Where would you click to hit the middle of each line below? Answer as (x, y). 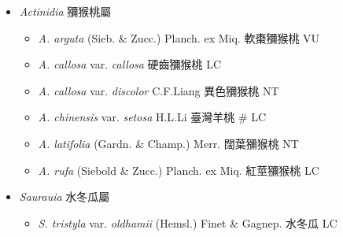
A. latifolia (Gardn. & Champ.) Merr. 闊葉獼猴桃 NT (168, 143)
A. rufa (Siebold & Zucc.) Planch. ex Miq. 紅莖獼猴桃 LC (179, 170)
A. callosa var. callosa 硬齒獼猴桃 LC (130, 64)
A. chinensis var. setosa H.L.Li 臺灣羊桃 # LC (152, 117)
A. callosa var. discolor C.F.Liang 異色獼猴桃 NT (159, 90)
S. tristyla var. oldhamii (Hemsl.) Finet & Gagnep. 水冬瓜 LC (188, 222)
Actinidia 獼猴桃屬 (65, 11)
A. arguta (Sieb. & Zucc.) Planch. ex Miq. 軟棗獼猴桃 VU (179, 37)
